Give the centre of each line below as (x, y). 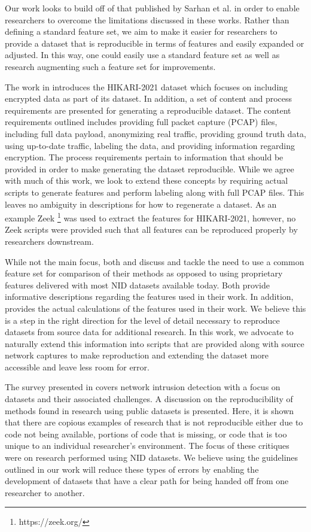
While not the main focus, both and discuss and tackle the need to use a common (155, 261)
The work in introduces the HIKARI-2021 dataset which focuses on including (147, 86)
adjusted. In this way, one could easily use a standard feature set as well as (142, 55)
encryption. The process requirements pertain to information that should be (144, 157)
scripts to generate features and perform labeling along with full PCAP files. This (155, 192)
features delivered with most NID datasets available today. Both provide (137, 285)
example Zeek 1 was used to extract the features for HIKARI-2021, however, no (150, 217)
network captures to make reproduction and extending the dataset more (137, 355)
